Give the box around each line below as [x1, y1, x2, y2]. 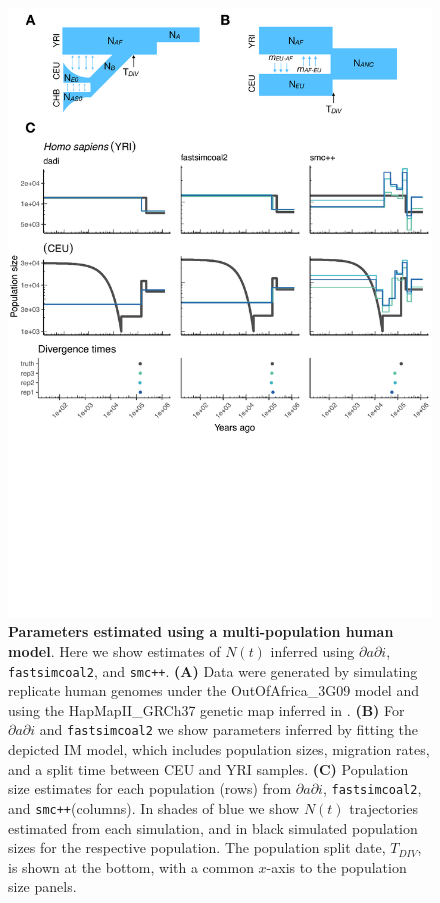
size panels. [8, 876, 77, 897]
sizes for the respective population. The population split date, [8, 837, 386, 858]
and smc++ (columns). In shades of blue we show [8, 797, 300, 818]
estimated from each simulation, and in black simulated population [8, 817, 418, 838]
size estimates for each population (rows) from [8, 778, 292, 799]
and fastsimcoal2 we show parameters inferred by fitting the [39, 719, 419, 740]
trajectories [349, 797, 418, 818]
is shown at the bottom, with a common [8, 856, 254, 877]
